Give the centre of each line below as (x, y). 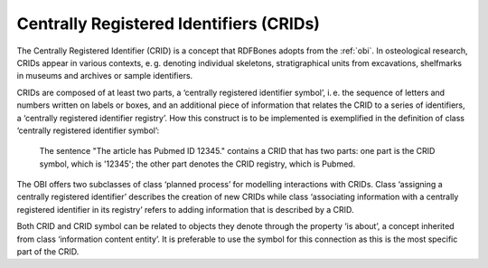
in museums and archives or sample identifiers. (105, 76)
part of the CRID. (48, 252)
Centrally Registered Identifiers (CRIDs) (169, 24)
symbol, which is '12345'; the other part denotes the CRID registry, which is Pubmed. (197, 164)
